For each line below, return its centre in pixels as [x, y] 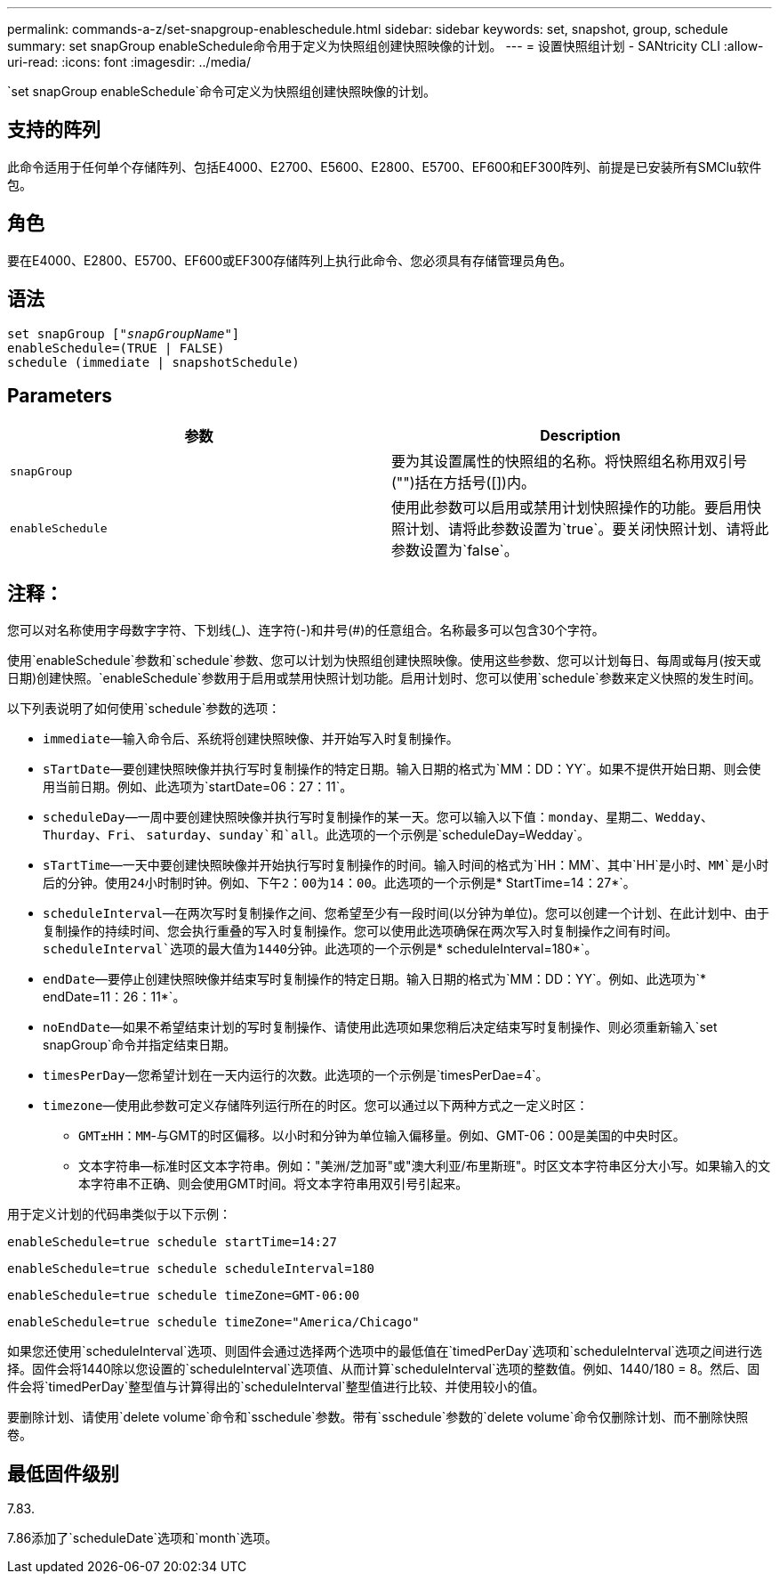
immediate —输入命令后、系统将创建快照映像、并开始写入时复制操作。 [251, 739]
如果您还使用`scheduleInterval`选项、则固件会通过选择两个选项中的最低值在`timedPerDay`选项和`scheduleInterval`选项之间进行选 [385, 1351]
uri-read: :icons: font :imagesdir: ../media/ [129, 62]
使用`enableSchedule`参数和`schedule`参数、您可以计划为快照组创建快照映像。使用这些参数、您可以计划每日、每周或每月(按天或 [384, 661]
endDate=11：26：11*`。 [114, 997]
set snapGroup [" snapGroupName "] [124, 333]
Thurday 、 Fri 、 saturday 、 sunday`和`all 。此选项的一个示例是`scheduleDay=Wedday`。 [317, 835]
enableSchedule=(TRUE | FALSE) [116, 348]
